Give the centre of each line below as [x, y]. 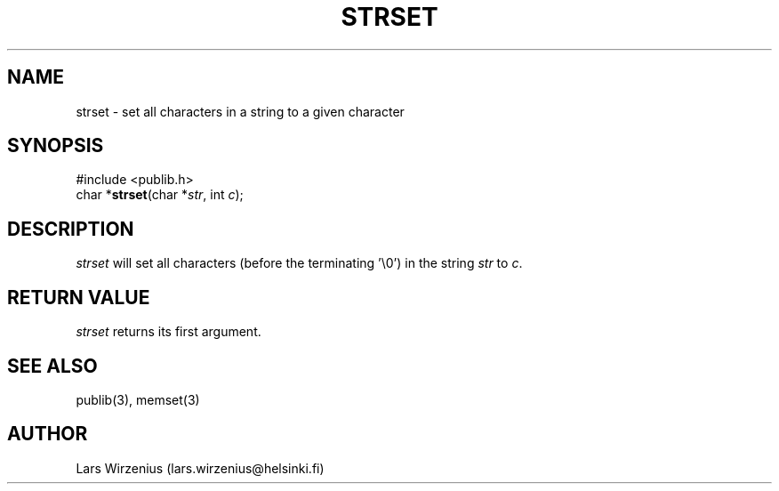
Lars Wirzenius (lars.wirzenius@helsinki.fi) [200, 468]
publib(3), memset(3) [138, 399]
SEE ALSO [52, 366]
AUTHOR [48, 434]
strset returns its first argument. [169, 332]
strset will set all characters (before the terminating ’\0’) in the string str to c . [299, 263]
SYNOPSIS [56, 146]
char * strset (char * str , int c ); [160, 195]
